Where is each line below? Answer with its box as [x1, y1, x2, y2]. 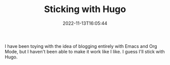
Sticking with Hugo [44, 4, 126, 15]
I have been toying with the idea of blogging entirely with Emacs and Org [5, 43, 157, 49]
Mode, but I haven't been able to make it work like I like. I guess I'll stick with [5, 48, 165, 54]
